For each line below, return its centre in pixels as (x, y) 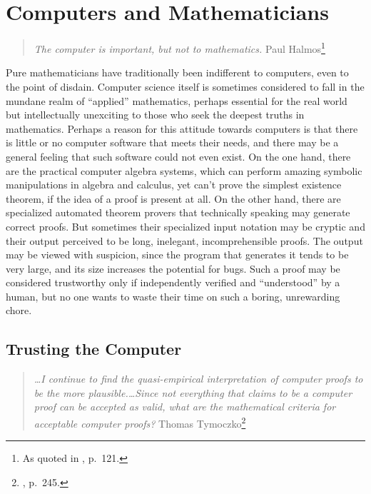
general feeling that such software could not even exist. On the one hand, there (178, 156)
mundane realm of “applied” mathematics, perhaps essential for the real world (177, 100)
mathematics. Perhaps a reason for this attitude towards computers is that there (182, 128)
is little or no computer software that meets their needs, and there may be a (172, 142)
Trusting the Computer (94, 349)
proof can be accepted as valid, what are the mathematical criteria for (185, 407)
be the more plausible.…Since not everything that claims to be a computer (193, 392)
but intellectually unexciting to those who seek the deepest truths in (155, 115)
